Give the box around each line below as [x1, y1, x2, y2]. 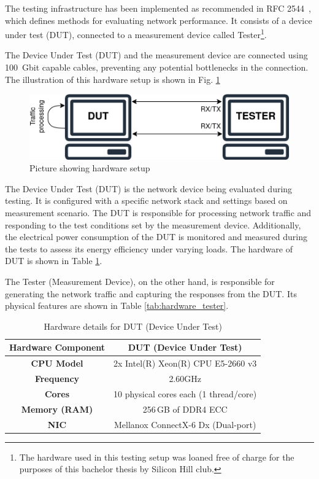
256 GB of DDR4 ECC [142, 402, 228, 415]
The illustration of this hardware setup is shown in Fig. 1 [5, 72, 220, 85]
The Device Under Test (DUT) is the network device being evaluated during [5, 182, 293, 195]
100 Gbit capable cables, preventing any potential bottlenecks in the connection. [5, 61, 309, 74]
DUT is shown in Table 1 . [5, 254, 102, 267]
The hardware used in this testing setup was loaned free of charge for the [19, 450, 294, 463]
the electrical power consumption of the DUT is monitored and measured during [5, 230, 307, 243]
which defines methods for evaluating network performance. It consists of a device [5, 14, 312, 26]
